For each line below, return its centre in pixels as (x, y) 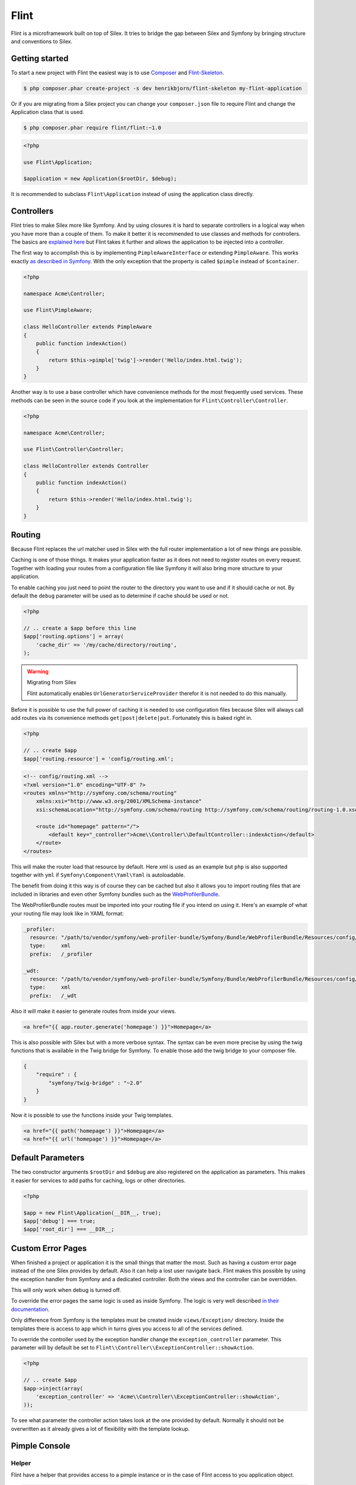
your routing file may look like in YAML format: (67, 913)
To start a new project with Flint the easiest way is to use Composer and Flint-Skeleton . (117, 72)
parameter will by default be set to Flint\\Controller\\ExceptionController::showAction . (133, 1348)
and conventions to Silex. (42, 41)
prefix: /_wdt (53, 996)
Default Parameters (48, 1158)
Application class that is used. (47, 112)
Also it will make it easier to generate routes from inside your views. (93, 1011)
